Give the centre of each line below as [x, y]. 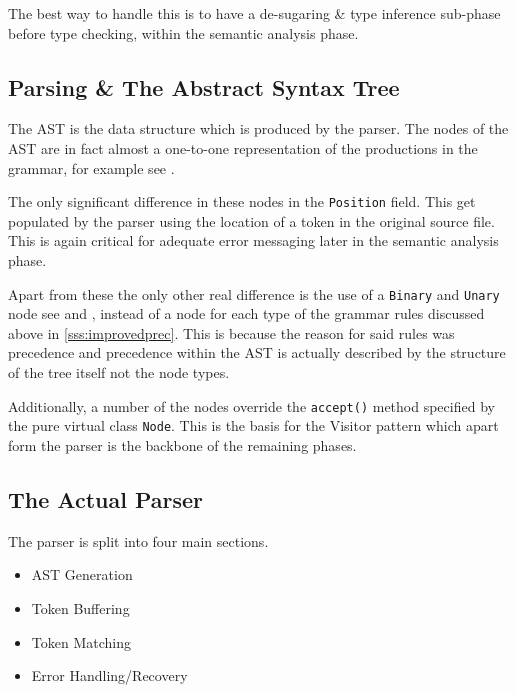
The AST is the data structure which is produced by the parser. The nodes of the [258, 128]
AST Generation [82, 574]
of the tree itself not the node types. [119, 372]
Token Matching [81, 641]
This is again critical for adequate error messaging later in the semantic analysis [253, 240]
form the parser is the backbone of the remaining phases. [182, 444]
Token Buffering [80, 607]
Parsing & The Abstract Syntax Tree [204, 86]
